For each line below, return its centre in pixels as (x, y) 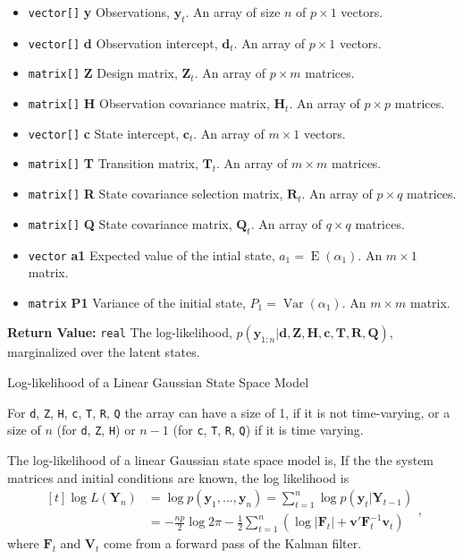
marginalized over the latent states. (104, 352)
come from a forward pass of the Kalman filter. (233, 543)
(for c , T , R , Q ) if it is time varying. (268, 430)
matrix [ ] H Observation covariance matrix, (149, 103)
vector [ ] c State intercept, (104, 133)
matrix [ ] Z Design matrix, (103, 73)
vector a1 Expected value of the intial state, (152, 254)
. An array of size (233, 12)
